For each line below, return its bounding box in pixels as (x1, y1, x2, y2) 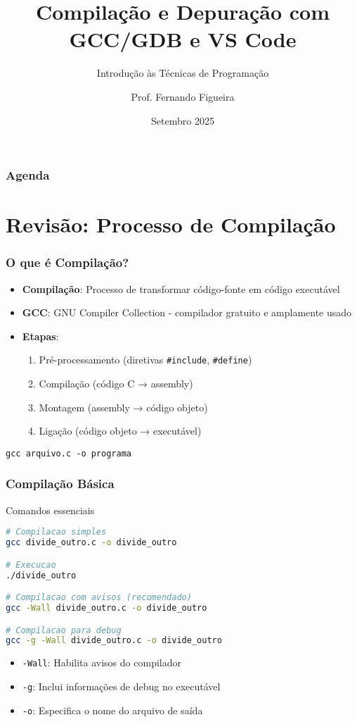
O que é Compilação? (6, 254, 129, 271)
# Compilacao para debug (6, 625, 122, 635)
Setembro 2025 (151, 113, 214, 127)
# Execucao (6, 559, 56, 570)
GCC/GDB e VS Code (69, 25, 297, 54)
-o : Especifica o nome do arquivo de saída (22, 702, 203, 717)
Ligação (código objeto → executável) (39, 423, 202, 438)
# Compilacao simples (6, 527, 107, 537)
